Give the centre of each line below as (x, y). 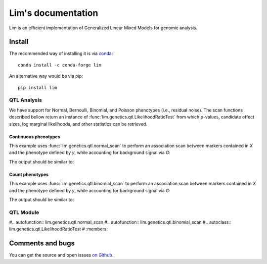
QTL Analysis (25, 100)
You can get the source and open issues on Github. (61, 255)
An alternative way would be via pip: (46, 76)
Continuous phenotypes (35, 137)
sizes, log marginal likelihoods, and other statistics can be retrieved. (78, 124)
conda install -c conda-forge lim (60, 65)
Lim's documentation (54, 13)
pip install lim (38, 87)
